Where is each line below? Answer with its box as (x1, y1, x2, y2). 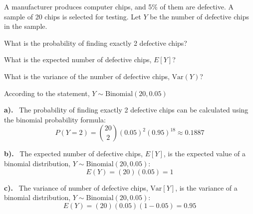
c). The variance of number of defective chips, (4, 182, 148, 193)
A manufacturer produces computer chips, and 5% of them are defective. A (4, 1, 234, 11)
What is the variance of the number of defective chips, (4, 71, 170, 81)
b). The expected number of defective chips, (4, 148, 143, 159)
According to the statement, (4, 88, 90, 98)
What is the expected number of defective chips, (4, 54, 152, 65)
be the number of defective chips (150, 11, 250, 21)
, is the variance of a (175, 182, 238, 193)
